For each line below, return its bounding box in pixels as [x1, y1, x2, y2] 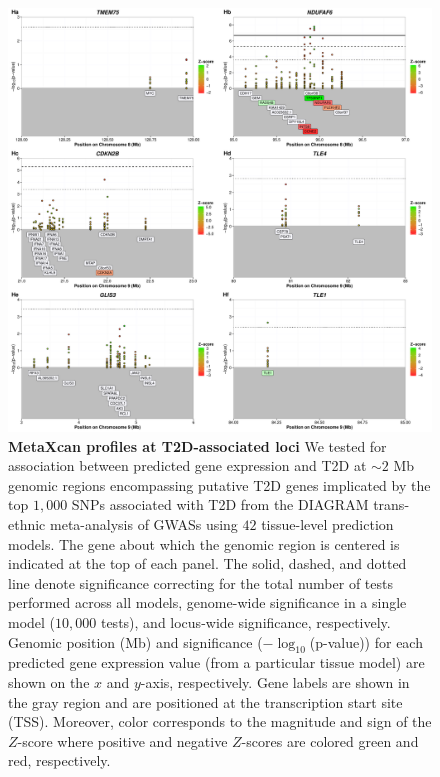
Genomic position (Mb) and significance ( [8, 631, 263, 652]
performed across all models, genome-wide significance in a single [8, 592, 407, 613]
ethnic [8, 513, 46, 534]
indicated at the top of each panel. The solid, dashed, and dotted [8, 553, 407, 574]
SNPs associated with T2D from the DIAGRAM [71, 494, 369, 515]
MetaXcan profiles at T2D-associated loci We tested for [8, 435, 387, 456]
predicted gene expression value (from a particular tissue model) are [8, 652, 425, 673]
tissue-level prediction [261, 513, 394, 534]
